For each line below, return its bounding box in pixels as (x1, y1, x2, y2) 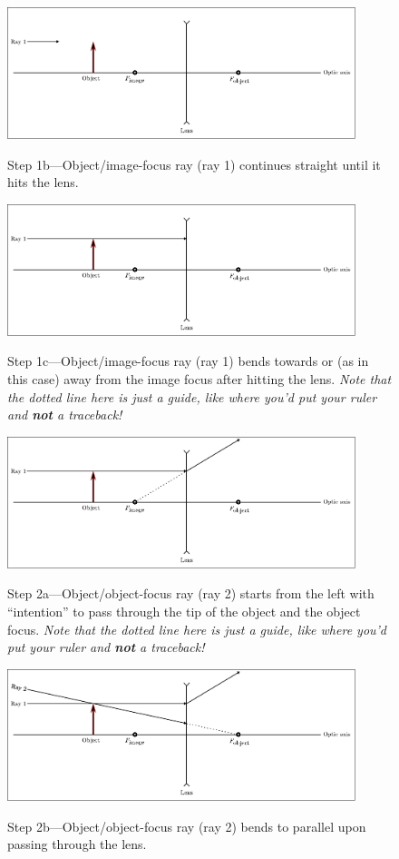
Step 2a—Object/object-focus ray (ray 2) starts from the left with (7, 584, 375, 603)
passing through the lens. (7, 834, 147, 854)
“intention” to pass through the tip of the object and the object (7, 602, 361, 621)
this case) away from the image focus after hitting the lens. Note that (7, 370, 392, 389)
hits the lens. (7, 173, 79, 192)
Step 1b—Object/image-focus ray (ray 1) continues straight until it (7, 154, 381, 173)
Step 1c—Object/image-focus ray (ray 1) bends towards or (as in (7, 351, 369, 370)
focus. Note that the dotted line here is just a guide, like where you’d (7, 619, 387, 638)
